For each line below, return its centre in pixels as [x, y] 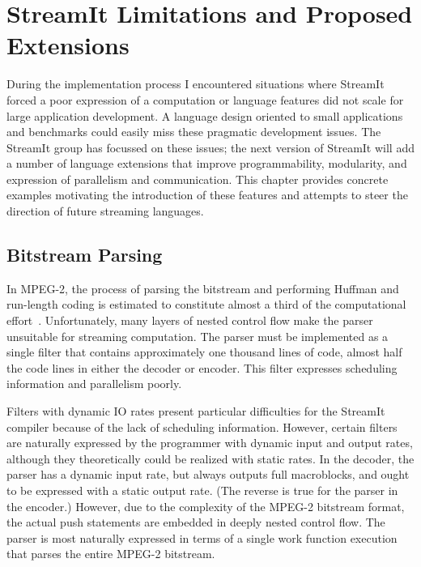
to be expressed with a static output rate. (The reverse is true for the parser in [202, 490]
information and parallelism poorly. [94, 384]
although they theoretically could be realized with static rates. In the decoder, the [210, 458]
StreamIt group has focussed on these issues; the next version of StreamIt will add [210, 147]
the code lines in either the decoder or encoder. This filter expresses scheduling [202, 367]
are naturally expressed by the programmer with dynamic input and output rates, [210, 443]
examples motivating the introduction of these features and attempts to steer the [207, 195]
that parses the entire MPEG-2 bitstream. [111, 554]
